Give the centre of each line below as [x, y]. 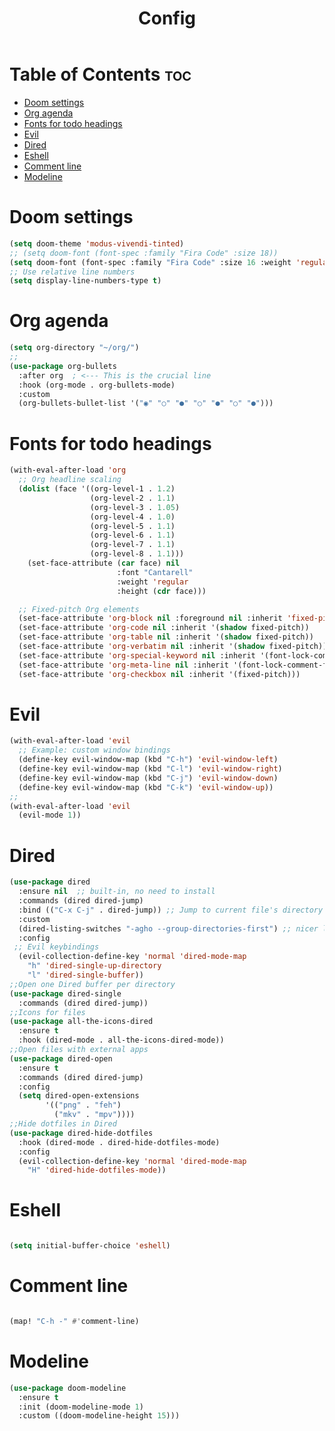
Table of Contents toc [100, 74]
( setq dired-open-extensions [79, 1096]
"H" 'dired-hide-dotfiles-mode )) [97, 1170]
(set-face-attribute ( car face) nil [104, 563]
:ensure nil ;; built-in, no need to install [117, 892]
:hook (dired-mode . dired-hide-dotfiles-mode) [119, 1142]
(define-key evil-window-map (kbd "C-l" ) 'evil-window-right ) [150, 769]
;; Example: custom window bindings [94, 750]
